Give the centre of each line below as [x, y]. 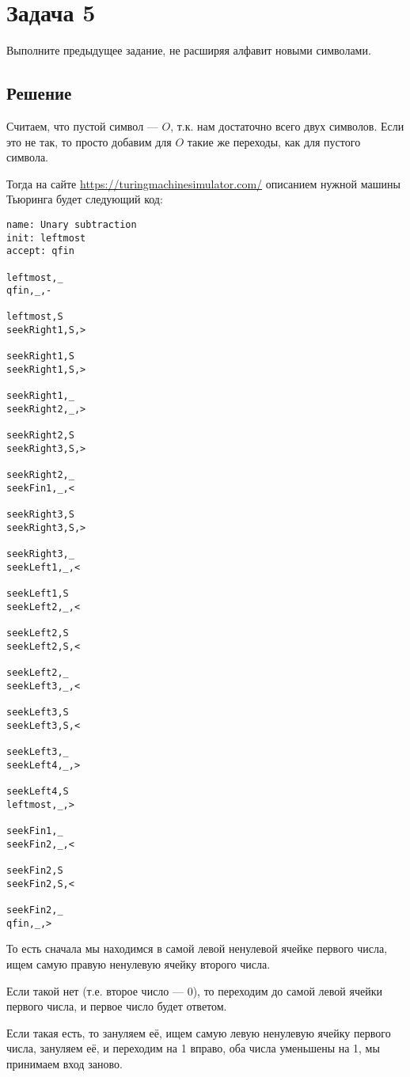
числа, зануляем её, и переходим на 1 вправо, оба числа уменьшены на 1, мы [193, 1048]
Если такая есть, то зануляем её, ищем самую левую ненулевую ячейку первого [199, 1032]
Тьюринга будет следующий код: [85, 199]
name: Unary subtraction [72, 224]
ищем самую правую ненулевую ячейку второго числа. [139, 963]
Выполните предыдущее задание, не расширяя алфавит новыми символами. [189, 50]
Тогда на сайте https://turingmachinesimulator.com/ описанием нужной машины [203, 183]
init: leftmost [46, 238]
